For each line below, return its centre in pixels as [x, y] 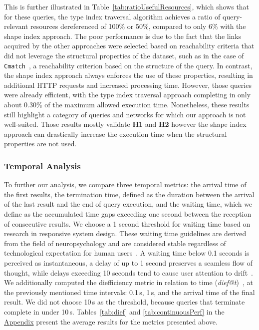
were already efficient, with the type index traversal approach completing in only [128, 95]
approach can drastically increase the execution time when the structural [116, 134]
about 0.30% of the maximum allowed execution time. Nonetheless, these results [127, 104]
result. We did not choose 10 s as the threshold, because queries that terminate [125, 302]
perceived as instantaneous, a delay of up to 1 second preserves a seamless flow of [129, 262]
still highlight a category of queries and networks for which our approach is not [125, 114]
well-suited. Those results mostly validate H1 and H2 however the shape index [125, 124]
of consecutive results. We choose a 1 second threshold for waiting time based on [127, 223]
